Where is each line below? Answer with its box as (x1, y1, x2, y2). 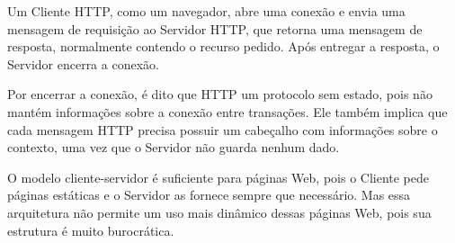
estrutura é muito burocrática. (7, 220, 174, 239)
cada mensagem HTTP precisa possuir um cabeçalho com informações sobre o (7, 120, 438, 139)
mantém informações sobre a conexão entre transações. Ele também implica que (7, 102, 448, 121)
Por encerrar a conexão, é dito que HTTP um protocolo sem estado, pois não (7, 85, 433, 103)
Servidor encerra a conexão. (7, 54, 159, 73)
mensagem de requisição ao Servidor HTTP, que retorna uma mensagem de (7, 19, 423, 38)
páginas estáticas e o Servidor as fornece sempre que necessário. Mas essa (7, 185, 411, 204)
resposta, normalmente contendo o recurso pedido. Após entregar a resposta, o (7, 37, 440, 56)
